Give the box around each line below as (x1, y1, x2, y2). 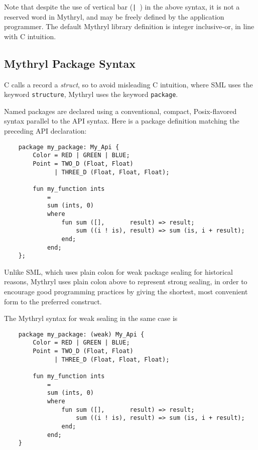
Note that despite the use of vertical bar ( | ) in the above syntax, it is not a (4, 2, 240, 12)
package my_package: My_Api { (18, 143, 119, 151)
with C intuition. (4, 31, 56, 41)
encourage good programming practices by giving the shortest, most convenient (4, 286, 248, 297)
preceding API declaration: (4, 126, 87, 136)
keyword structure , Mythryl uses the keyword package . (4, 89, 178, 99)
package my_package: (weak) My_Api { (18, 330, 145, 338)
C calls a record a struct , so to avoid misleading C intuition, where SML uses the (4, 79, 253, 89)
